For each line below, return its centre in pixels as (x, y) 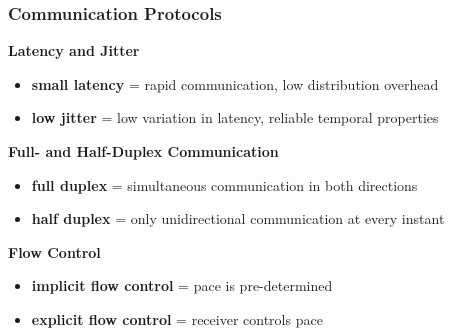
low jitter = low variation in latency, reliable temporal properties (235, 117)
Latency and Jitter (74, 50)
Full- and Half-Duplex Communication (143, 151)
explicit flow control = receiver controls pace (177, 318)
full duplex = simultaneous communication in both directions (224, 184)
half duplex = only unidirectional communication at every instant (238, 218)
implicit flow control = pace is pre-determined (182, 285)
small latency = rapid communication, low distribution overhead (235, 83)
